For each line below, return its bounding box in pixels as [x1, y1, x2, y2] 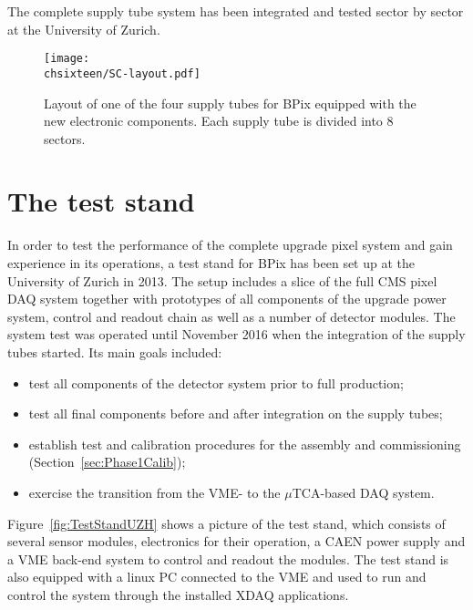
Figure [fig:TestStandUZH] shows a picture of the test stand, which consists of [7, 513, 446, 532]
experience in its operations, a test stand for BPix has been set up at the [7, 253, 416, 272]
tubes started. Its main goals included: [7, 342, 222, 361]
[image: [44, 52, 90, 66]
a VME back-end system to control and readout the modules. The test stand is [7, 549, 449, 568]
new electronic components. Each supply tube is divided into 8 [44, 111, 394, 130]
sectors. [44, 129, 86, 148]
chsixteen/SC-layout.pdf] [44, 67, 201, 80]
